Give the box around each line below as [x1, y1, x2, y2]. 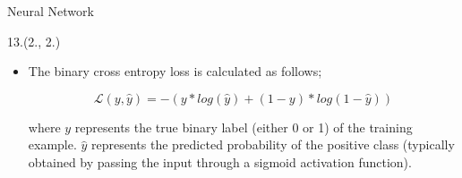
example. [28, 135, 77, 154]
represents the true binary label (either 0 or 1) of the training [74, 117, 413, 136]
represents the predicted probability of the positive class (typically [91, 135, 455, 154]
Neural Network [7, 2, 94, 20]
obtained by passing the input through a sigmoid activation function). [28, 152, 412, 171]
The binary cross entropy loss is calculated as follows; [28, 62, 322, 81]
